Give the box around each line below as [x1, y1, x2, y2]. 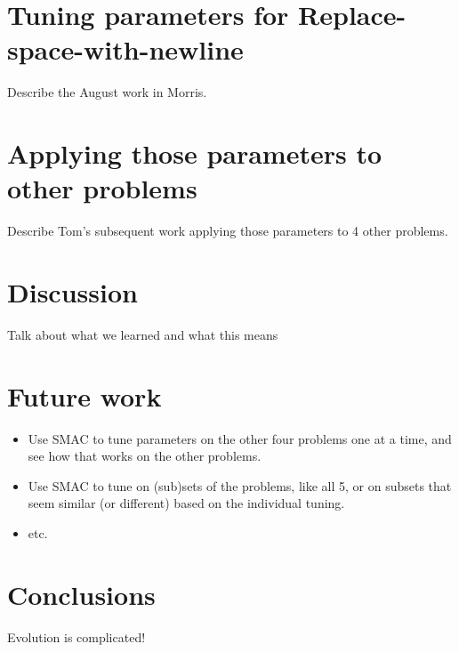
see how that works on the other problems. [28, 447, 262, 465]
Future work [7, 377, 162, 414]
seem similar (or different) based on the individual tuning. [28, 494, 345, 512]
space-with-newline [7, 31, 244, 68]
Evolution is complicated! [7, 627, 146, 646]
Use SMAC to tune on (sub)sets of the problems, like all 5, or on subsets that [28, 476, 452, 495]
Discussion [7, 274, 138, 310]
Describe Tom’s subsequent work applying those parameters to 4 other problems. [7, 221, 448, 240]
